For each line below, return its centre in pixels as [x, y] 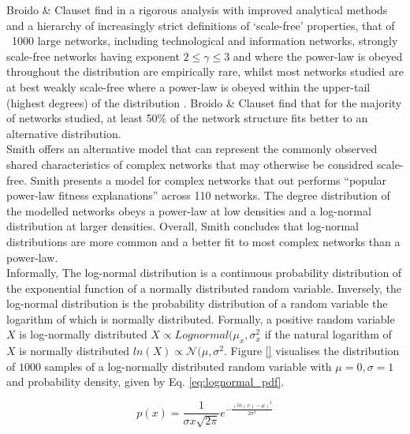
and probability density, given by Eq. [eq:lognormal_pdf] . [145, 382]
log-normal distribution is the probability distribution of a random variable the [197, 303]
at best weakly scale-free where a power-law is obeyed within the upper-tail [188, 86]
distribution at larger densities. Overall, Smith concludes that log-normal [183, 226]
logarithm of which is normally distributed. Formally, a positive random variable [201, 318]
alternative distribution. [64, 133]
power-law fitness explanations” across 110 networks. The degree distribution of [198, 195]
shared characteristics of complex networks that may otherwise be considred [190, 164]
